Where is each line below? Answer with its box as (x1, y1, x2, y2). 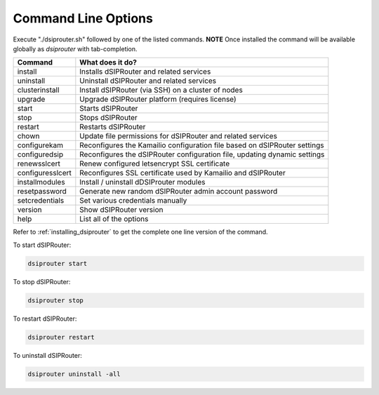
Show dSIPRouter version (79, 205, 164, 215)
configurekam (17, 140, 63, 150)
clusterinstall (17, 85, 60, 95)
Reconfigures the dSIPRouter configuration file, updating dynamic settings (79, 149, 325, 159)
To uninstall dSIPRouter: (13, 351, 82, 359)
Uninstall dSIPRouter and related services (79, 76, 217, 86)
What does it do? (79, 58, 137, 67)
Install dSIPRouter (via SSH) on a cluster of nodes (79, 85, 244, 95)
